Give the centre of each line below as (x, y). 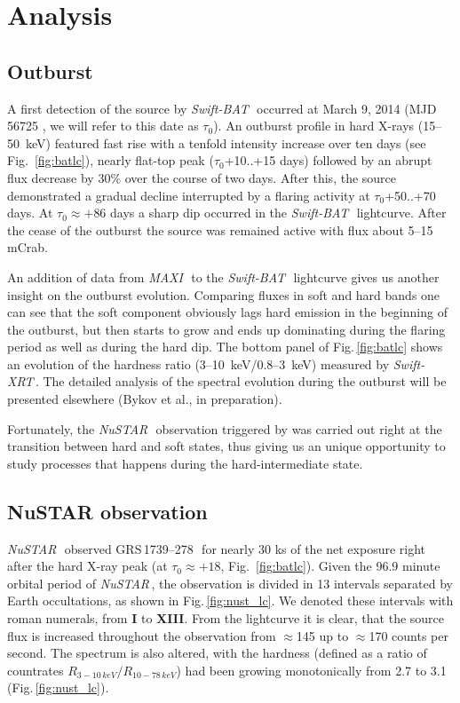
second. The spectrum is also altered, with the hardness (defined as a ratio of (217, 653)
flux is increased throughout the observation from (142, 635)
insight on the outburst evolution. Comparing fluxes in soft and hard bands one (224, 294)
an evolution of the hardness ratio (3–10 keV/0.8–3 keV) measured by (198, 363)
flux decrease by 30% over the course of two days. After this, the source (202, 177)
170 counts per (408, 635)
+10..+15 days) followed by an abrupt (328, 160)
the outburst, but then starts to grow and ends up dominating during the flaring (226, 329)
